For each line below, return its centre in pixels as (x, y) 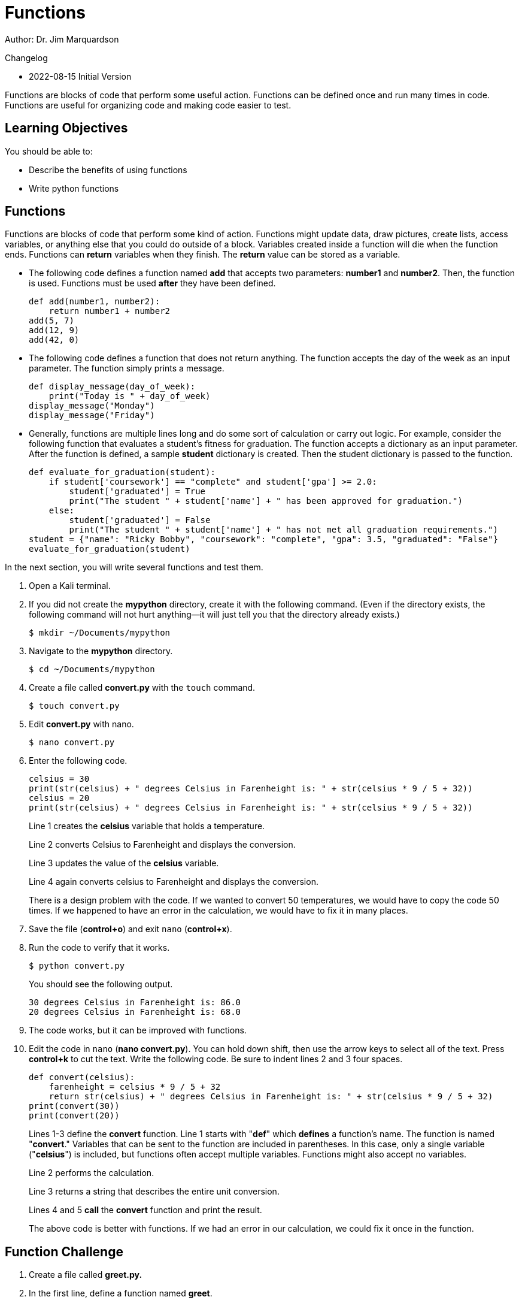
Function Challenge (64, 1251)
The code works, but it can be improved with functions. (138, 1030)
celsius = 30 (59, 779)
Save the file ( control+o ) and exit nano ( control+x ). (130, 929)
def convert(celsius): (82, 1077)
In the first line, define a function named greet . (121, 1293)
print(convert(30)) (74, 1106)
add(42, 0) (54, 340)
